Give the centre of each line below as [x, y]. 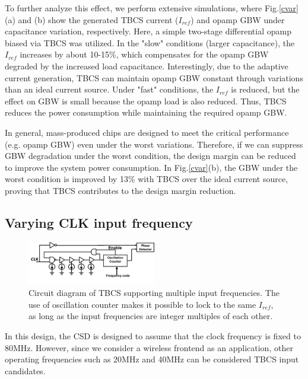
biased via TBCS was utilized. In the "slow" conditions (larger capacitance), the [150, 42]
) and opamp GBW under [238, 19]
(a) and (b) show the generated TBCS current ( [92, 19]
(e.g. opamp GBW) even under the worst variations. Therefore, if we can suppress [154, 144]
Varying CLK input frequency [99, 222]
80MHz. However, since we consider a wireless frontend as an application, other [149, 347]
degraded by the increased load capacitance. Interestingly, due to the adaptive [147, 66]
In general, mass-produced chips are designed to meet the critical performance [147, 132]
